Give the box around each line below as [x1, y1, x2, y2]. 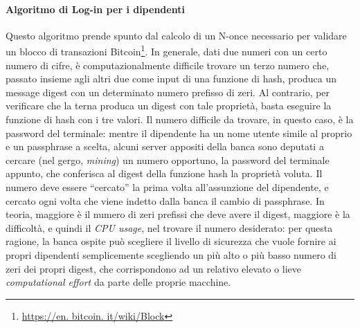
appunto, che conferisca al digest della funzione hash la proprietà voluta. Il [6, 166, 323, 181]
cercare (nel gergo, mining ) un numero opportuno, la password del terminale [6, 152, 330, 167]
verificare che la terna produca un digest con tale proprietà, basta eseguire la [6, 98, 332, 113]
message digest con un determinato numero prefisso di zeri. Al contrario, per [6, 84, 330, 99]
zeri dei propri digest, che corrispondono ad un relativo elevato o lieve [6, 261, 301, 275]
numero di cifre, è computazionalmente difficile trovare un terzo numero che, [6, 57, 330, 72]
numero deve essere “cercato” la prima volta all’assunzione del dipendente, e [6, 179, 329, 194]
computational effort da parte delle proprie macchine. [6, 275, 231, 289]
